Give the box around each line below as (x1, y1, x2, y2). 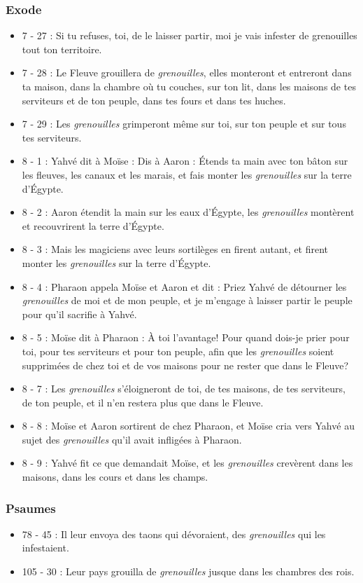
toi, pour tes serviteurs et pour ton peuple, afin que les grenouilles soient (22, 343, 334, 358)
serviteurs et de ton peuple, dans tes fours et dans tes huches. (22, 92, 286, 107)
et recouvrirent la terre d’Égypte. (22, 218, 164, 233)
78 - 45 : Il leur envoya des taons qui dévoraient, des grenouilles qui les (22, 526, 326, 541)
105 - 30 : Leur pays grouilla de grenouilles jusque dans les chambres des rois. (22, 564, 355, 579)
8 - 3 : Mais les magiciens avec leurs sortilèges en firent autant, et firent (22, 242, 329, 256)
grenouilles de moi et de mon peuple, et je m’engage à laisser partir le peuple (22, 293, 353, 308)
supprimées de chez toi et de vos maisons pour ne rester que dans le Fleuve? (22, 357, 349, 372)
